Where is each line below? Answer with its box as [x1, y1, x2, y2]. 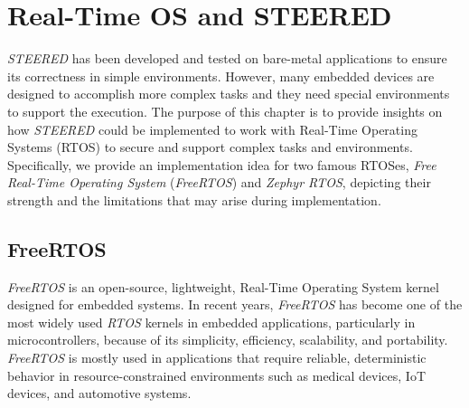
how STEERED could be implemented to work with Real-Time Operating [7, 119, 417, 138]
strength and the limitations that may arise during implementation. [7, 190, 381, 209]
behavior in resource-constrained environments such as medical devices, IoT [7, 365, 427, 384]
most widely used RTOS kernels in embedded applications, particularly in [7, 312, 416, 331]
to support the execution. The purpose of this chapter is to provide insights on [7, 101, 443, 120]
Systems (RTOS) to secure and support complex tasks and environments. [7, 138, 413, 157]
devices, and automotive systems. [7, 384, 192, 403]
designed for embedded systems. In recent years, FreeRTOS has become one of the [7, 295, 463, 314]
